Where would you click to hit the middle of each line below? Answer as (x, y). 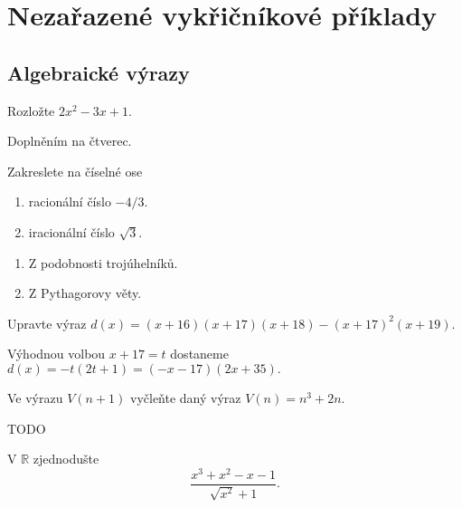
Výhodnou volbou (57, 354)
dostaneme (199, 354)
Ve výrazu (35, 397)
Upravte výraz (47, 323)
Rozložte (31, 110)
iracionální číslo (71, 231)
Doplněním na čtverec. (70, 141)
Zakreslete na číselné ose (75, 171)
